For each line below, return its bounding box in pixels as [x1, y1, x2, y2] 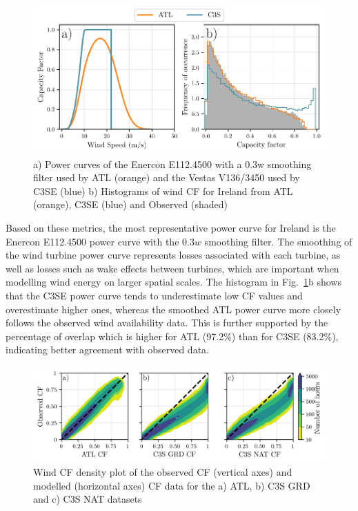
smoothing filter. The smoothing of [204, 234, 352, 248]
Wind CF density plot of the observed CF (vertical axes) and [33, 465, 292, 479]
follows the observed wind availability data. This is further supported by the [6, 315, 328, 330]
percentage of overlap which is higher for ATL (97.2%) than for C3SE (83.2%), [6, 328, 339, 343]
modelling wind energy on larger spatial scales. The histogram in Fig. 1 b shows [6, 275, 341, 289]
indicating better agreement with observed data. [6, 342, 209, 357]
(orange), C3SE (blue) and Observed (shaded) [33, 197, 228, 212]
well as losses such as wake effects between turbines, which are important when [6, 261, 339, 275]
